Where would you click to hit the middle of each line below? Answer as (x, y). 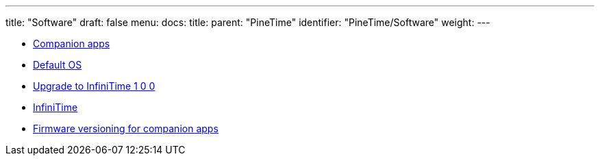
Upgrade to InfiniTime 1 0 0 (94, 86)
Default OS (58, 65)
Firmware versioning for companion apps (126, 128)
